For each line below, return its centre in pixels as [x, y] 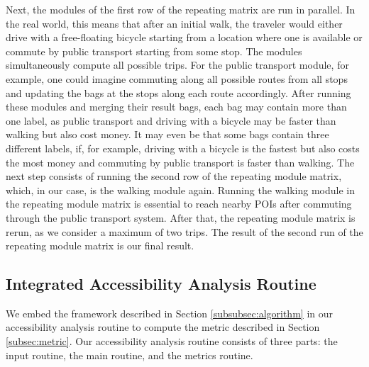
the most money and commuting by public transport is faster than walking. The [180, 162]
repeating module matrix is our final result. [100, 245]
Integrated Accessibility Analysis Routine [161, 284]
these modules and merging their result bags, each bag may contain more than [176, 107]
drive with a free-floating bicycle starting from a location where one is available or [184, 37]
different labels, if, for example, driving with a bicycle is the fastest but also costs [183, 148]
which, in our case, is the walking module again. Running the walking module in [180, 190]
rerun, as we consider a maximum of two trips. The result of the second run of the [184, 231]
